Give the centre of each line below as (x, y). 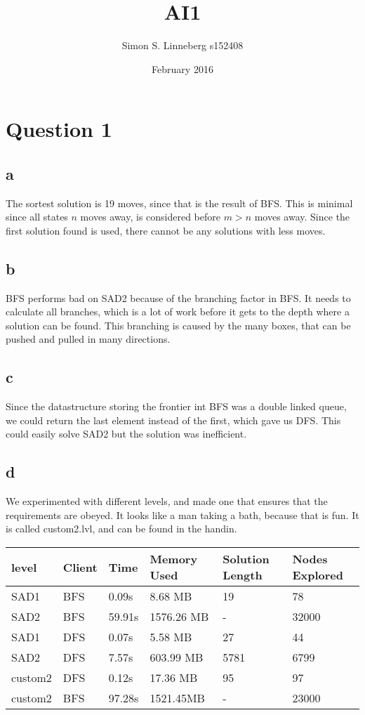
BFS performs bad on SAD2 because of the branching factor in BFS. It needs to (178, 297)
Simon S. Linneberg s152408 (182, 45)
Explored (318, 575)
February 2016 (182, 68)
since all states (37, 217)
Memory (174, 559)
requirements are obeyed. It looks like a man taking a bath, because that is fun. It (182, 514)
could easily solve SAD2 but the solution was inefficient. (126, 434)
